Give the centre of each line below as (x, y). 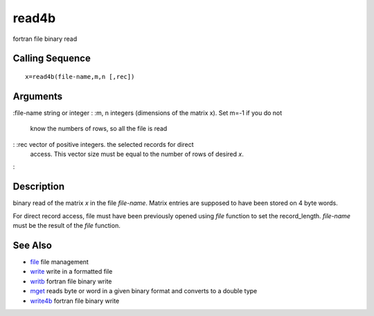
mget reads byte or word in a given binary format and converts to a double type (144, 291)
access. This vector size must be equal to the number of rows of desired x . (137, 154)
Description (39, 187)
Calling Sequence (52, 59)
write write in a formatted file (71, 272)
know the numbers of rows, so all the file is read (99, 129)
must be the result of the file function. (66, 226)
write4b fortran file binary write (75, 301)
